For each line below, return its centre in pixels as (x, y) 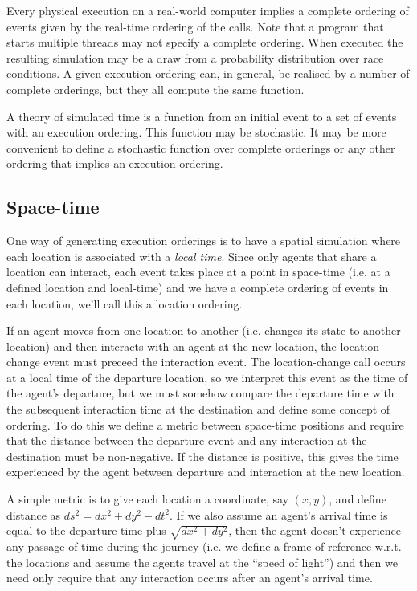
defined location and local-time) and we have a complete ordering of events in (198, 287)
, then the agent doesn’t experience (315, 530)
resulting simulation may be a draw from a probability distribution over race (195, 57)
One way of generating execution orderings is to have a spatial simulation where (204, 240)
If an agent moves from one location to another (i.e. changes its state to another (204, 330)
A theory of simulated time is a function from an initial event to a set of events (202, 116)
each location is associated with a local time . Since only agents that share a (192, 256)
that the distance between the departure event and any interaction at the (187, 440)
